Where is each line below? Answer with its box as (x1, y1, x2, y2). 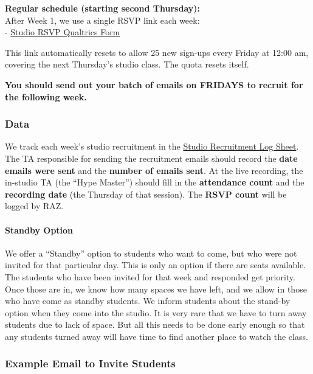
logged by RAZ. (5, 199, 64, 212)
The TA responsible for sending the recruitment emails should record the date (5, 151, 298, 164)
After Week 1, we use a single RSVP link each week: (5, 13, 200, 26)
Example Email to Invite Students (5, 356, 176, 371)
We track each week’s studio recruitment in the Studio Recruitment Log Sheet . (5, 140, 299, 153)
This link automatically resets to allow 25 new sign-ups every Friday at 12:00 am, (5, 46, 309, 58)
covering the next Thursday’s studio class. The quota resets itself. (5, 58, 249, 71)
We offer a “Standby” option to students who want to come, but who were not (5, 246, 297, 259)
